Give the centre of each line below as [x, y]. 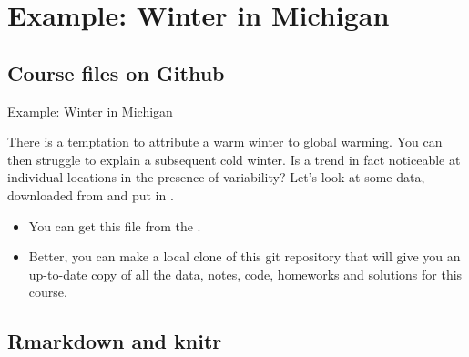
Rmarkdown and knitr [115, 341]
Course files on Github [116, 72]
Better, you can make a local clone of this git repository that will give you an [245, 256]
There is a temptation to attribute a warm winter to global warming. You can [225, 142]
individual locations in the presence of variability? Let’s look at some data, [216, 177]
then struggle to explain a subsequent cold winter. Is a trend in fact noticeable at [234, 159]
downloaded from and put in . [91, 194]
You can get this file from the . [115, 225]
